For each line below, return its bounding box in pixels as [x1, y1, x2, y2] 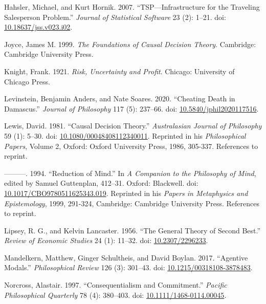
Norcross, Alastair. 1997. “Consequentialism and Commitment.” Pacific [4, 279, 227, 290]
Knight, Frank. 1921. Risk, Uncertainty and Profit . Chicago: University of [4, 66, 235, 76]
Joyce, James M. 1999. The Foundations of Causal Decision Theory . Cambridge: [4, 38, 256, 49]
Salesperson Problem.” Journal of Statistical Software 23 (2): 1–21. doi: [4, 11, 226, 22]
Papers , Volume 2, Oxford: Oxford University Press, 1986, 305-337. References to [4, 140, 258, 151]
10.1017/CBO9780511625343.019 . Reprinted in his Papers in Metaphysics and [4, 187, 248, 198]
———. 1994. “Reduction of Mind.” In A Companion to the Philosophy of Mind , [4, 167, 256, 178]
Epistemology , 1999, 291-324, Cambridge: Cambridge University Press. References [4, 198, 259, 208]
